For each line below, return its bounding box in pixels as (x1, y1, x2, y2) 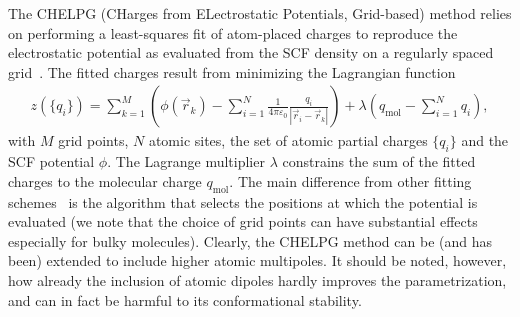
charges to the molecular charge (8, 170, 202, 191)
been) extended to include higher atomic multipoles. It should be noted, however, (8, 250, 507, 271)
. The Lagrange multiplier (107, 151, 265, 172)
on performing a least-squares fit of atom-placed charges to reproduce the (8, 22, 458, 43)
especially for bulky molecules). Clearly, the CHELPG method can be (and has (8, 230, 493, 251)
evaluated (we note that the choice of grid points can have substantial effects (8, 211, 478, 232)
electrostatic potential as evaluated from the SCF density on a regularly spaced (8, 42, 494, 63)
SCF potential (8, 151, 95, 172)
